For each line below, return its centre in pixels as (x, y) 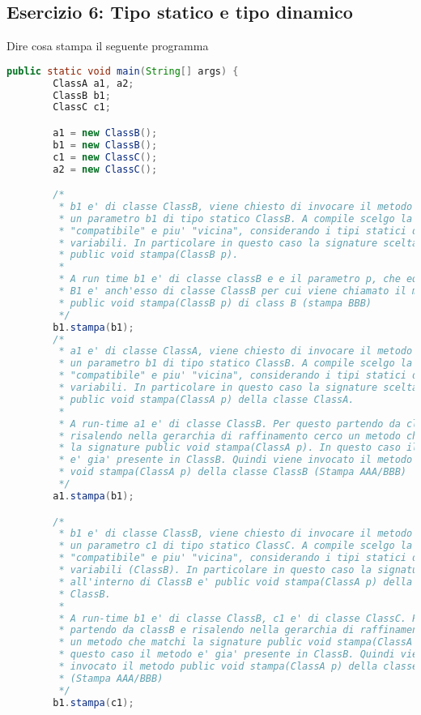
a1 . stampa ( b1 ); (94, 496)
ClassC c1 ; (82, 107)
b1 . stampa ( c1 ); (94, 702)
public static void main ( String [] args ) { (123, 71)
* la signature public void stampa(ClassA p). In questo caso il (238, 448)
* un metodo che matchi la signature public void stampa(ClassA (236, 642)
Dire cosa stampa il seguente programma (108, 46)
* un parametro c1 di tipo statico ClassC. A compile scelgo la (236, 546)
